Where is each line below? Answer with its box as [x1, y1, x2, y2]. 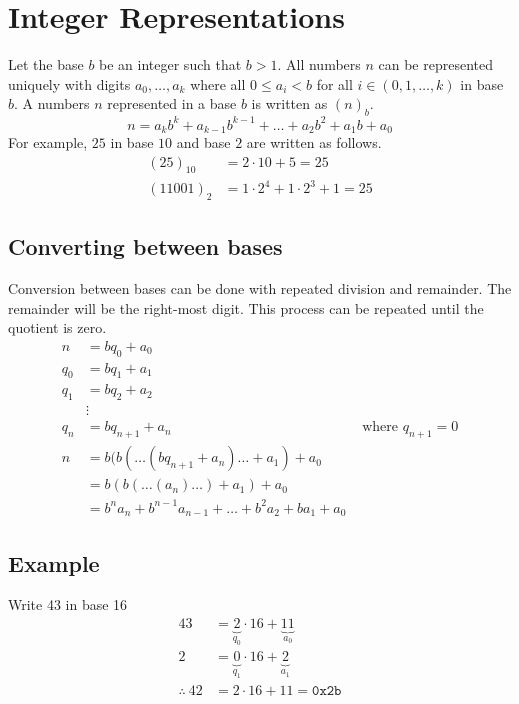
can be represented [378, 54, 494, 75]
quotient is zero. [8, 317, 107, 338]
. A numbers [14, 93, 90, 114]
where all [190, 73, 246, 94]
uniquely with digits [8, 73, 131, 94]
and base [176, 132, 231, 153]
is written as [251, 93, 328, 114]
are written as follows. [246, 132, 382, 153]
